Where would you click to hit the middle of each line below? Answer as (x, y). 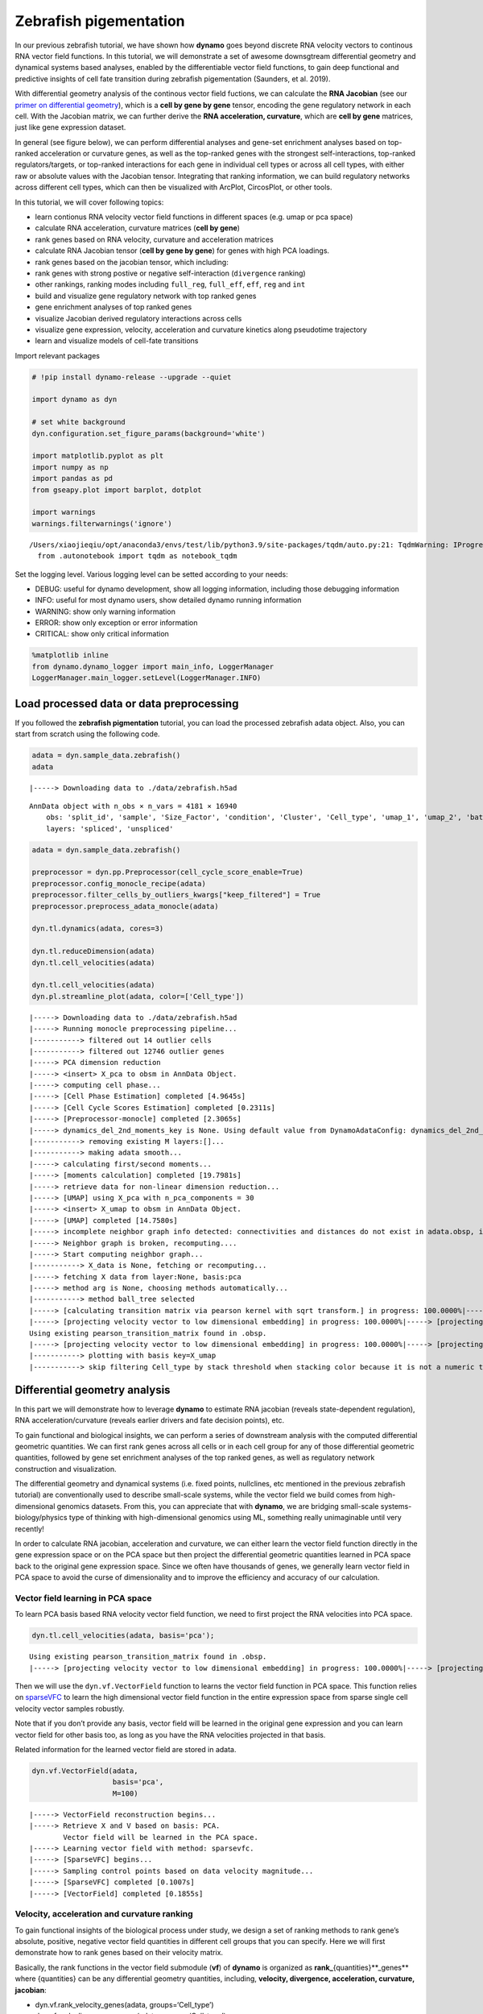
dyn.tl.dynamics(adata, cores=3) (98, 929)
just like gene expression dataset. (70, 127)
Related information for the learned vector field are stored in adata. (126, 1750)
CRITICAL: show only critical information (102, 634)
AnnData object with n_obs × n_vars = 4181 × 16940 (133, 806)
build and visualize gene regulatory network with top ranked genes (146, 296)
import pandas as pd (72, 479)
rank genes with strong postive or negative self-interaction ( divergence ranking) (170, 273)
